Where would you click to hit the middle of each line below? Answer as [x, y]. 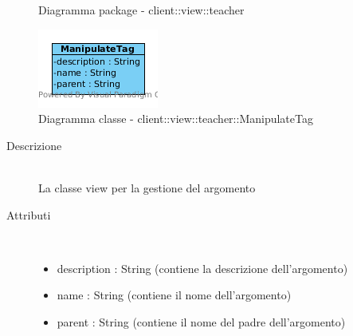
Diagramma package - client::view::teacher [141, 10]
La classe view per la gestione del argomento [147, 187]
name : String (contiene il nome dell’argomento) [174, 295]
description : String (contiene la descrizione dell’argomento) [202, 268]
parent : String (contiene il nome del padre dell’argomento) [201, 321]
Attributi [29, 214]
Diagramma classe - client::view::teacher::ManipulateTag [176, 119]
